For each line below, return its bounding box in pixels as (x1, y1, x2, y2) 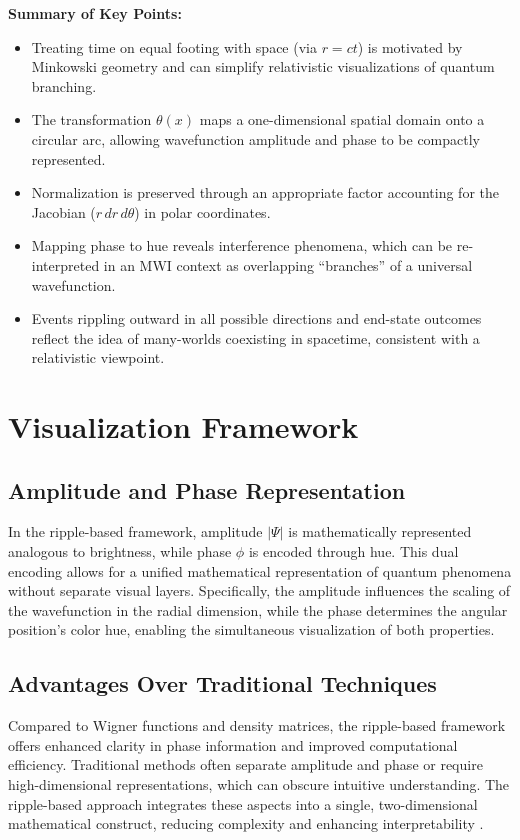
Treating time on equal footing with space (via (31, 36, 317, 57)
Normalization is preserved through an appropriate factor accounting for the (31, 182, 499, 203)
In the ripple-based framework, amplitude (8, 521, 263, 542)
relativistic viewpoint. (31, 347, 165, 368)
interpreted (31, 254, 100, 275)
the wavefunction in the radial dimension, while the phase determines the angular (8, 599, 508, 620)
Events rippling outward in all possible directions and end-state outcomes (31, 308, 482, 329)
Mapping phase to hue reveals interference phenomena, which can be (31, 235, 453, 256)
